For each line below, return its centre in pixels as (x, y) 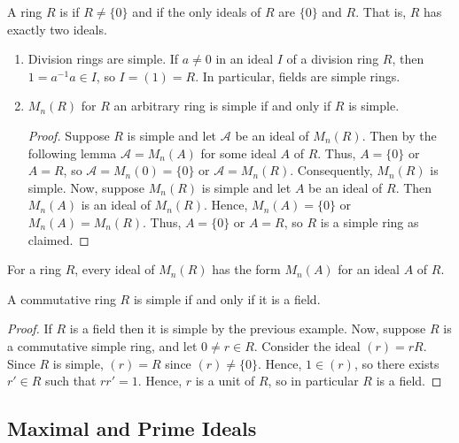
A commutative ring (62, 298)
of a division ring (333, 59)
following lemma (72, 153)
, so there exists (397, 363)
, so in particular (313, 381)
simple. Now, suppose (86, 187)
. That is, (381, 11)
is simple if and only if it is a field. (227, 298)
